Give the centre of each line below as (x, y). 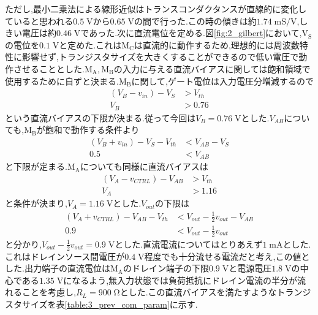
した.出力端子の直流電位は (58, 268)
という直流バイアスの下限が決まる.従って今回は (100, 117)
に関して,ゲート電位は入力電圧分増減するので (222, 81)
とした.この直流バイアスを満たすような (198, 292)
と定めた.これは (90, 44)
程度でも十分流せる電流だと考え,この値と (227, 256)
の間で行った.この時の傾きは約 (195, 21)
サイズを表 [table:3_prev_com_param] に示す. (110, 304)
